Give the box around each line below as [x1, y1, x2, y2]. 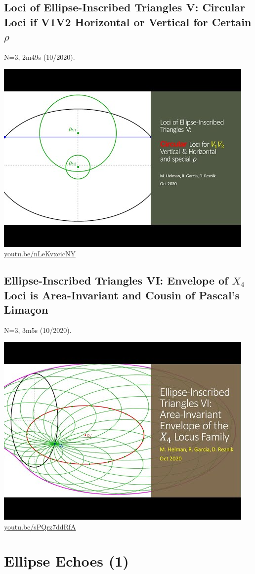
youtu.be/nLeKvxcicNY [4, 248, 76, 259]
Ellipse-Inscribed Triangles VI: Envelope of [4, 273, 228, 288]
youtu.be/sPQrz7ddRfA [4, 521, 76, 532]
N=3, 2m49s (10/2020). [4, 51, 75, 62]
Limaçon [4, 301, 48, 317]
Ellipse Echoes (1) [4, 550, 129, 571]
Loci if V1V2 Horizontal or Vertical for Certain [4, 14, 252, 29]
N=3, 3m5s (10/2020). [4, 325, 72, 335]
